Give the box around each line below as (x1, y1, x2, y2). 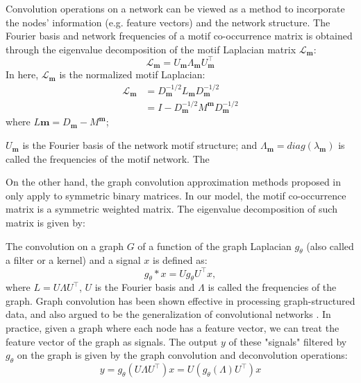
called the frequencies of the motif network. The (6, 151, 210, 166)
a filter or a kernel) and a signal (6, 253, 141, 267)
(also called (306, 238, 354, 253)
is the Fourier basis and (94, 280, 195, 294)
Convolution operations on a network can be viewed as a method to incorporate (6, 1, 345, 15)
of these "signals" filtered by (228, 334, 347, 348)
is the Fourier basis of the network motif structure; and (22, 138, 258, 152)
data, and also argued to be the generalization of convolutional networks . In (6, 307, 331, 321)
